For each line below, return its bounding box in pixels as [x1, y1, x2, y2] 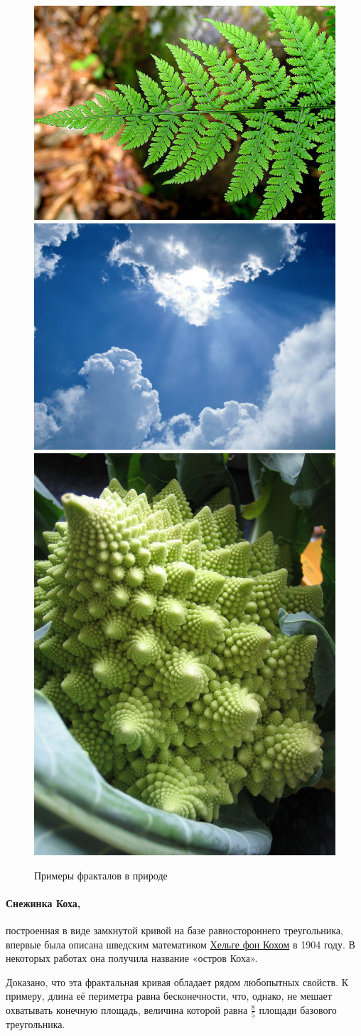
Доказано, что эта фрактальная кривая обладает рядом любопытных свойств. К [6, 974, 349, 989]
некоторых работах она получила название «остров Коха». [6, 951, 258, 966]
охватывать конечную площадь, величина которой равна [6, 1002, 248, 1017]
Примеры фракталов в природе [34, 867, 168, 882]
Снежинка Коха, [6, 895, 81, 910]
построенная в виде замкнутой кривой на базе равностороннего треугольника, [6, 922, 343, 937]
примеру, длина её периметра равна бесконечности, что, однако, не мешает [6, 988, 332, 1003]
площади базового [259, 1002, 337, 1017]
